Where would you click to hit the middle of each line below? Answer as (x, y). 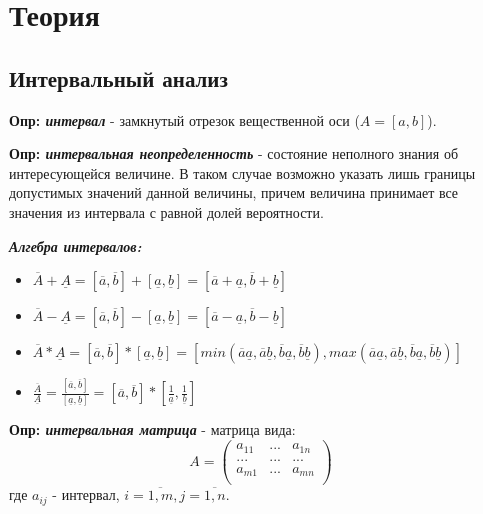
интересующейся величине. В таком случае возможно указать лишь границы (242, 172)
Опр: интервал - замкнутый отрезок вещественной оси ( (184, 119)
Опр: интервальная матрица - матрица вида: (152, 429)
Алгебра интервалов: (75, 245)
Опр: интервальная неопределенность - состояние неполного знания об (234, 153)
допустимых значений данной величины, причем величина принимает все (234, 192)
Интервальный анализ (118, 77)
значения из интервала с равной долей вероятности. (166, 211)
